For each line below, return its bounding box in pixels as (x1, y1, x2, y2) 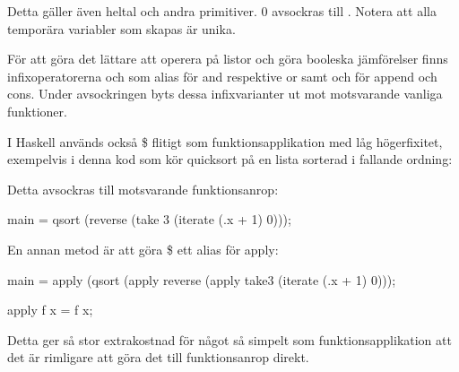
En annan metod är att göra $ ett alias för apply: (7, 239, 279, 258)
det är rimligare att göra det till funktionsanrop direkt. (7, 348, 309, 367)
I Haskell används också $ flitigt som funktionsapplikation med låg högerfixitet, (7, 132, 443, 151)
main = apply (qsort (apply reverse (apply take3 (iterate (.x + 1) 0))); (7, 270, 396, 289)
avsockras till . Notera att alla (272, 2, 437, 20)
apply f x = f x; (7, 300, 93, 319)
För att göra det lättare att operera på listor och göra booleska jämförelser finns (7, 49, 448, 68)
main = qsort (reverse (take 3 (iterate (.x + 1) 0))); (7, 210, 291, 229)
